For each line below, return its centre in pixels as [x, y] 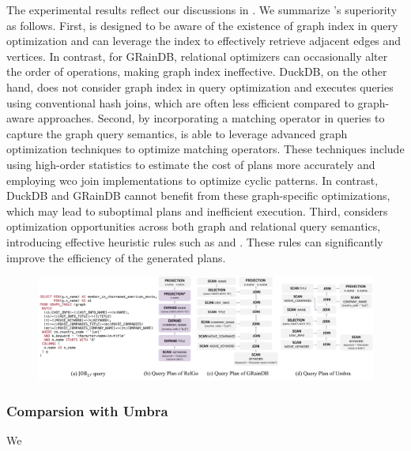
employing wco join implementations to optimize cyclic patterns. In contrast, [192, 180]
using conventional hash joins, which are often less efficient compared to [180, 102]
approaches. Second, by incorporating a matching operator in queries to [211, 118]
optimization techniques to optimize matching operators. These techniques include [205, 149]
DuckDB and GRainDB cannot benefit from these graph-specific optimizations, [198, 195]
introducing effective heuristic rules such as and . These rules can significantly [195, 241]
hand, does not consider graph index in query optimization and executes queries [200, 86]
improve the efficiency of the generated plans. [116, 257]
